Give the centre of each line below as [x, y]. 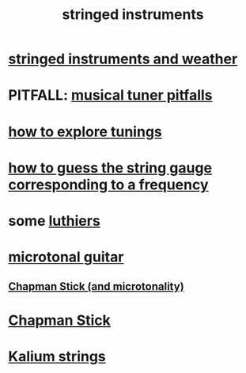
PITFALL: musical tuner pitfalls [110, 95]
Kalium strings [57, 356]
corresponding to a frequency [108, 185]
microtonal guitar [66, 257]
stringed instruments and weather [123, 59]
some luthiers [54, 221]
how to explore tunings [85, 131]
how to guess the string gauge [110, 167]
